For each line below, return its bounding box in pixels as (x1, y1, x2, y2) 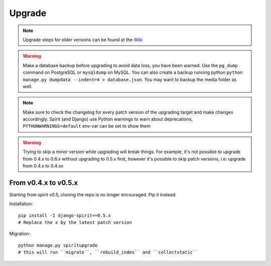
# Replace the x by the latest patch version (18, 220, 132, 225)
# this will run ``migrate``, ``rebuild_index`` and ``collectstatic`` (18, 249, 198, 255)
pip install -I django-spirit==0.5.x (18, 212, 111, 218)
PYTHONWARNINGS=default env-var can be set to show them (23, 123, 151, 129)
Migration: (9, 231, 31, 237)
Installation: (9, 201, 34, 207)
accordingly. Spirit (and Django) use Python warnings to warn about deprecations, (23, 116, 193, 122)
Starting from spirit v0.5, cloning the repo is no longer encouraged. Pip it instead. (9, 191, 177, 198)
